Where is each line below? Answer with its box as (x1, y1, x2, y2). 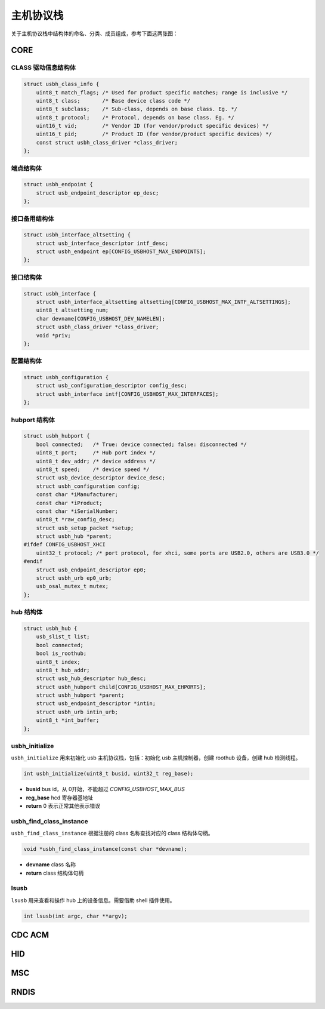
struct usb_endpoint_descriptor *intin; (36, 700, 156, 707)
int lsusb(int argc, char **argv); (23, 912, 128, 919)
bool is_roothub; (36, 650, 87, 657)
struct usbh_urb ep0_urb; (36, 575, 112, 582)
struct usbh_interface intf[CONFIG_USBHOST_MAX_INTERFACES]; (36, 390, 219, 397)
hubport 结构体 (11, 416, 55, 424)
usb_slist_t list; (36, 633, 90, 640)
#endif (23, 558, 43, 565)
